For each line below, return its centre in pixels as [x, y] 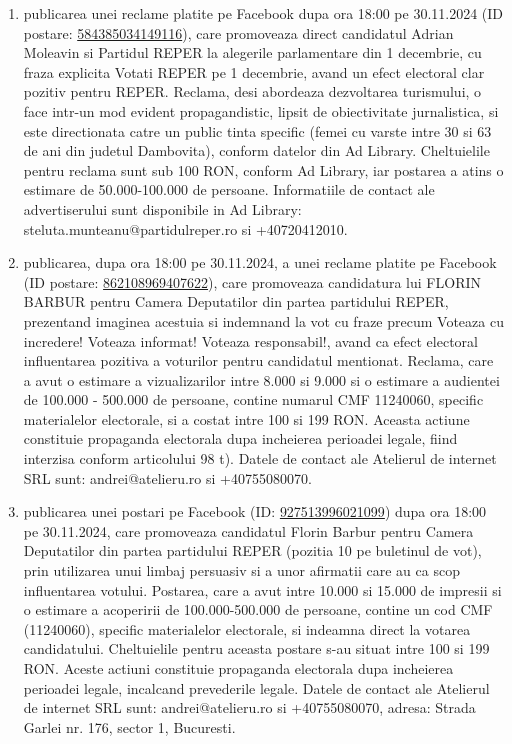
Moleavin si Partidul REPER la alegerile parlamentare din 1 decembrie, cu [252, 52]
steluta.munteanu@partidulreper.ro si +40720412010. [185, 228]
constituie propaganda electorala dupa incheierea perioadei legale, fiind [240, 438]
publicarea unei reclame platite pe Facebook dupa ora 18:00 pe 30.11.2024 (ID [263, 13]
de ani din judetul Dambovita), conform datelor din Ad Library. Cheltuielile [256, 150]
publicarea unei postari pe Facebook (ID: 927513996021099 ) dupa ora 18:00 [255, 511]
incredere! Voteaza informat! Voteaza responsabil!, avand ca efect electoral [250, 340]
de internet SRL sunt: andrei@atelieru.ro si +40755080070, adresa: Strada [249, 707]
